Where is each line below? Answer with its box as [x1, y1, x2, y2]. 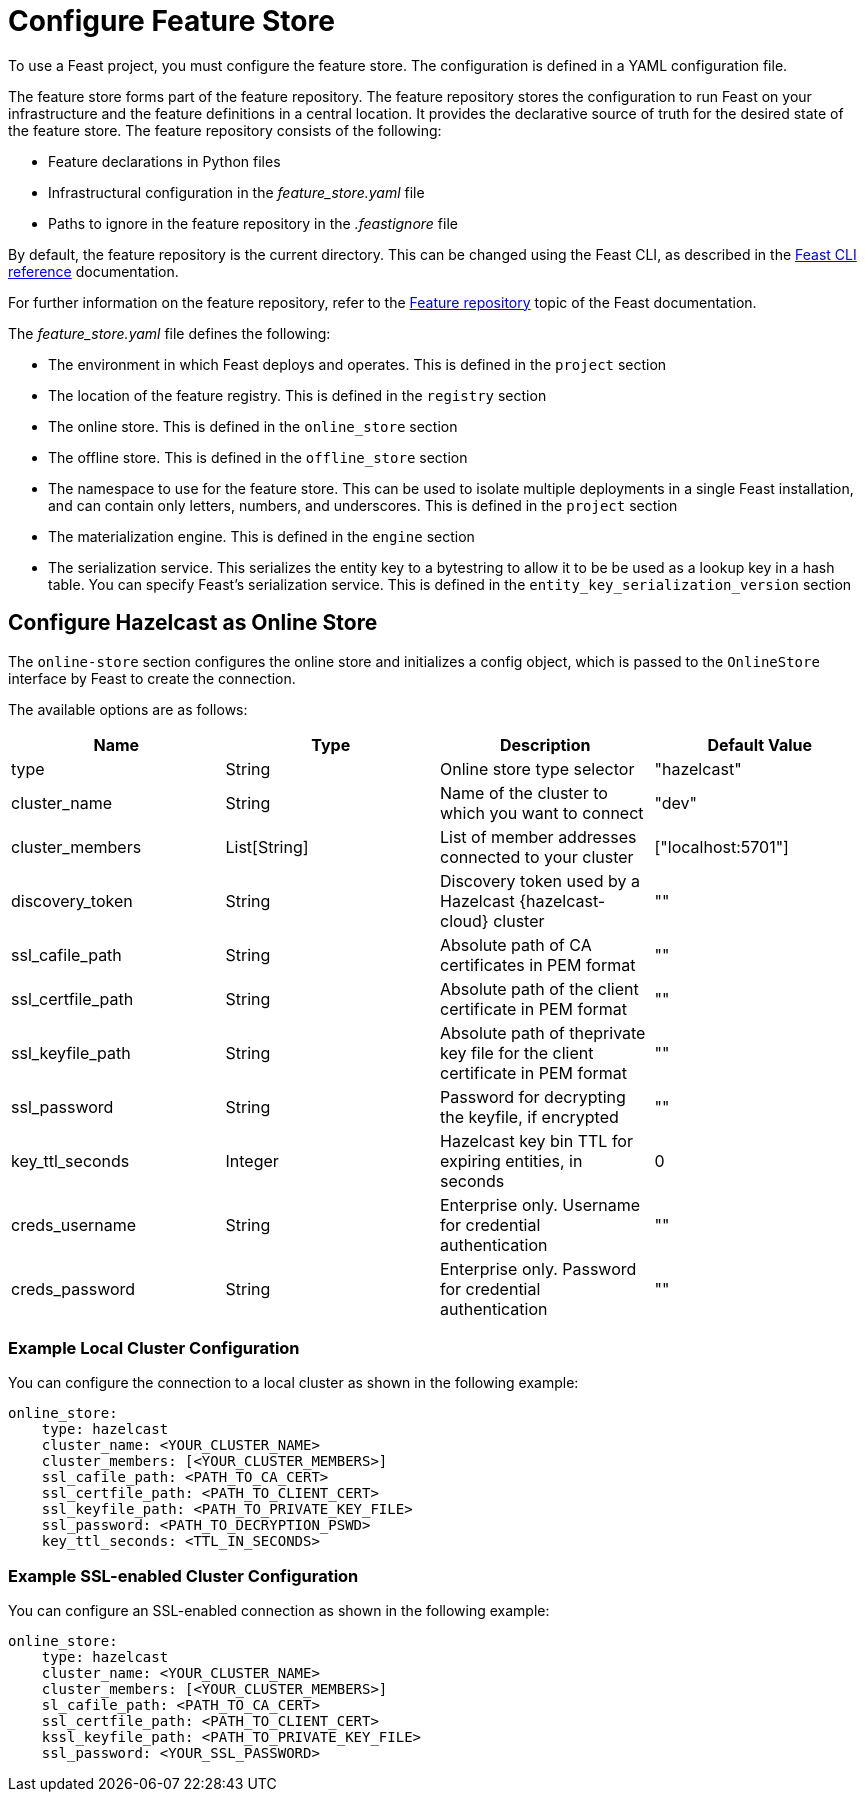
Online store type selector [440, 758, 635, 779]
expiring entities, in [440, 1150, 583, 1171]
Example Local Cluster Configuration [8, 1337, 300, 1358]
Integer [225, 1150, 279, 1171]
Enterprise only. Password [440, 1258, 637, 1279]
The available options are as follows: [8, 700, 248, 718]
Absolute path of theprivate [440, 1022, 646, 1043]
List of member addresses [440, 826, 637, 847]
